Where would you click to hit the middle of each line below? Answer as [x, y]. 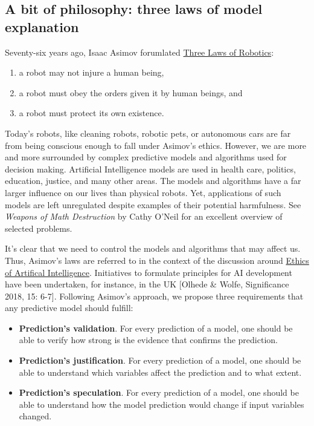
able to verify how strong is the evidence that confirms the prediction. [148, 340]
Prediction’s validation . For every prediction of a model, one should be [156, 328]
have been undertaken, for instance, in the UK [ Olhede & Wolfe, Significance [147, 284]
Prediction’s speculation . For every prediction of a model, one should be [159, 392]
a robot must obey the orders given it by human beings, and [131, 92]
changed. [35, 416]
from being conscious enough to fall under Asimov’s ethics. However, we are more [156, 145]
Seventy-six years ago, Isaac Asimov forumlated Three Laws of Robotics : [139, 52]
